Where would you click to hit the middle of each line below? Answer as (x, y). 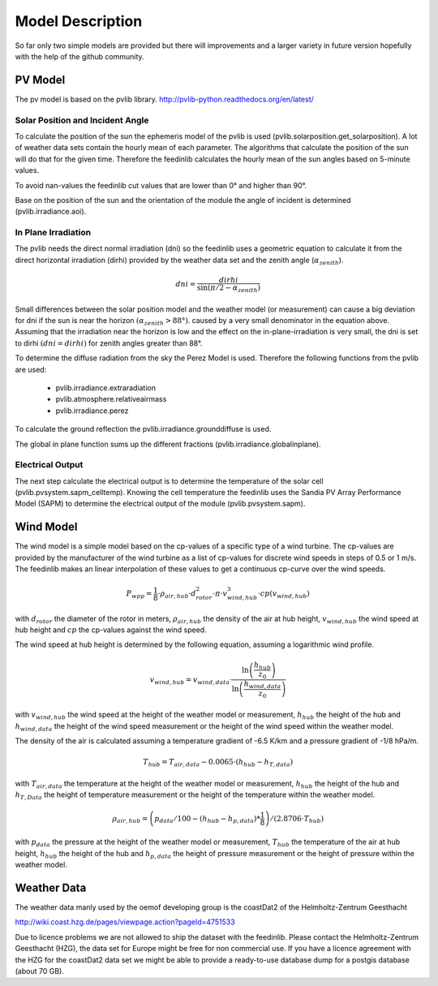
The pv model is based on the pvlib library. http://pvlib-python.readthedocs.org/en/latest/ (164, 99)
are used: (31, 369)
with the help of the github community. (80, 56)
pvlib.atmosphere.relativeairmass (111, 399)
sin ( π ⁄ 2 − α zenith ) (229, 288)
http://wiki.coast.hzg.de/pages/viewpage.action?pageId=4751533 (125, 922)
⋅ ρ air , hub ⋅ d (177, 594)
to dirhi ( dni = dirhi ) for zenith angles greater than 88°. (109, 343)
